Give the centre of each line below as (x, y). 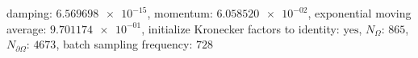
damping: (29, 13)
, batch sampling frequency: (124, 44)
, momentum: (180, 13)
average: (27, 28)
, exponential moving (359, 13)
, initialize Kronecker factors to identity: (240, 28)
